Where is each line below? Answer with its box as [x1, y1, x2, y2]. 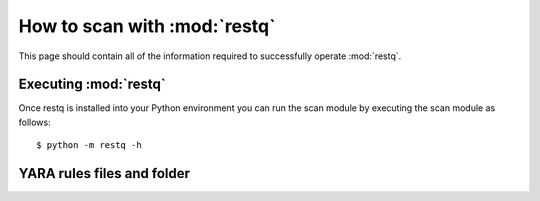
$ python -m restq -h [36, 140, 142, 151]
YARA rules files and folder [18, 165, 190, 182]
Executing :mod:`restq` [18, 76, 166, 93]
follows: [18, 116, 51, 128]
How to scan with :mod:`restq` [18, 15, 276, 37]
